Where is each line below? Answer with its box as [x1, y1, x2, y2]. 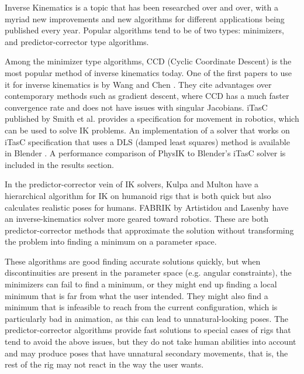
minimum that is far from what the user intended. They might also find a [5, 289, 268, 301]
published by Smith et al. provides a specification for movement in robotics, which [5, 112, 299, 125]
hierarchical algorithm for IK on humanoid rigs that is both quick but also [5, 189, 271, 201]
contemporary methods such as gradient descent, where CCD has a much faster [5, 90, 289, 102]
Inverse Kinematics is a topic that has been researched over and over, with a [5, 1, 278, 13]
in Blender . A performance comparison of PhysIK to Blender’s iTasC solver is [5, 147, 286, 159]
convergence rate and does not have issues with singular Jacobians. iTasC [5, 101, 268, 113]
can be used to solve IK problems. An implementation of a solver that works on [5, 123, 290, 136]
